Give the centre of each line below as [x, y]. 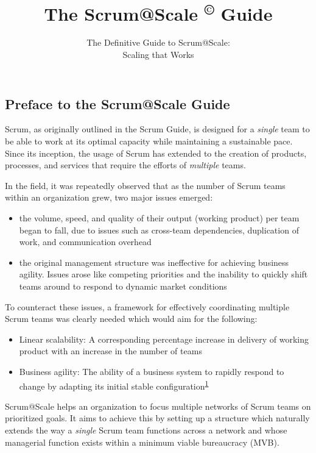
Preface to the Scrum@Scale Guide [118, 103]
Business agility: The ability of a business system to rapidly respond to [152, 371]
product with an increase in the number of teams [111, 351]
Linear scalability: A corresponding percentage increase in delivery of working [164, 339]
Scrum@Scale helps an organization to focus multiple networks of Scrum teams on [158, 406]
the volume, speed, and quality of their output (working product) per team [159, 218]
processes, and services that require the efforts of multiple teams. [125, 165]
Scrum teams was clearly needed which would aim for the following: [131, 319]
